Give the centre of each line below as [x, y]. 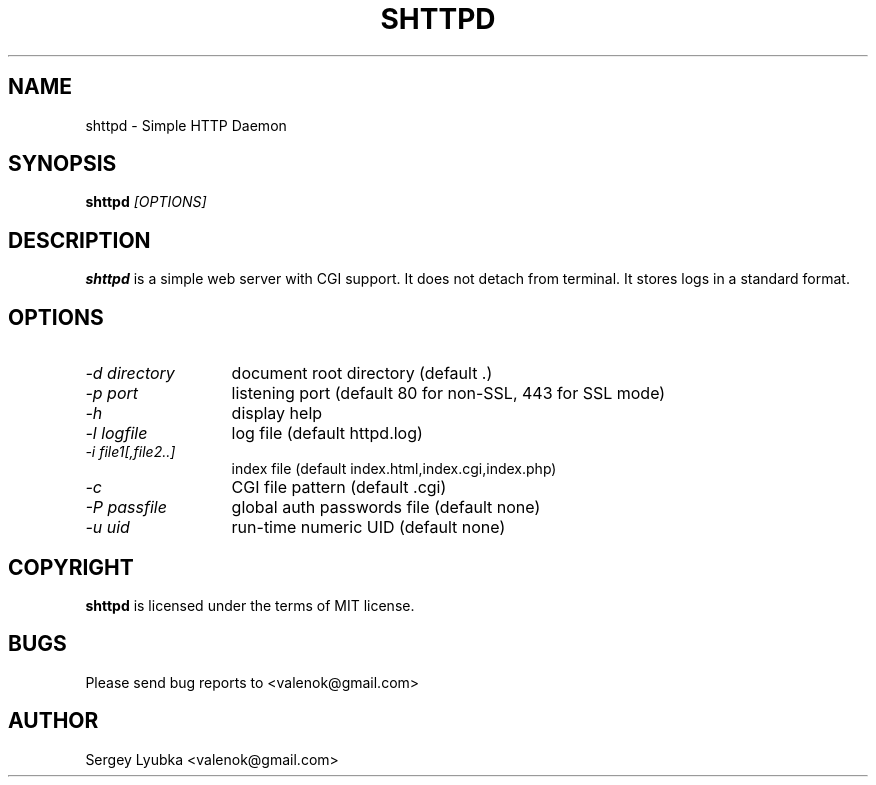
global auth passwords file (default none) [386, 507]
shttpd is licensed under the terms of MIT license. [250, 605]
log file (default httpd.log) [327, 433]
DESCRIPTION [79, 240]
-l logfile [116, 433]
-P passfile [126, 507]
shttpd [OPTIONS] [146, 202]
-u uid [107, 527]
